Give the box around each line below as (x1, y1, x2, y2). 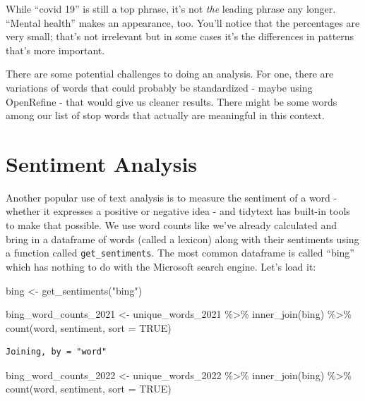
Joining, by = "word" (6, 347, 107, 357)
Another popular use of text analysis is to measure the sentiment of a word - (6, 190, 337, 204)
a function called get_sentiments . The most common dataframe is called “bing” (6, 245, 354, 260)
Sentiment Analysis (6, 149, 198, 178)
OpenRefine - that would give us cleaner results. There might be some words (6, 94, 337, 109)
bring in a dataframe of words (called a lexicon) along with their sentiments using (6, 231, 359, 246)
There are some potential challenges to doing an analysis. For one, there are (6, 66, 334, 81)
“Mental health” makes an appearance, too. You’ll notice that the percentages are (6, 15, 360, 30)
